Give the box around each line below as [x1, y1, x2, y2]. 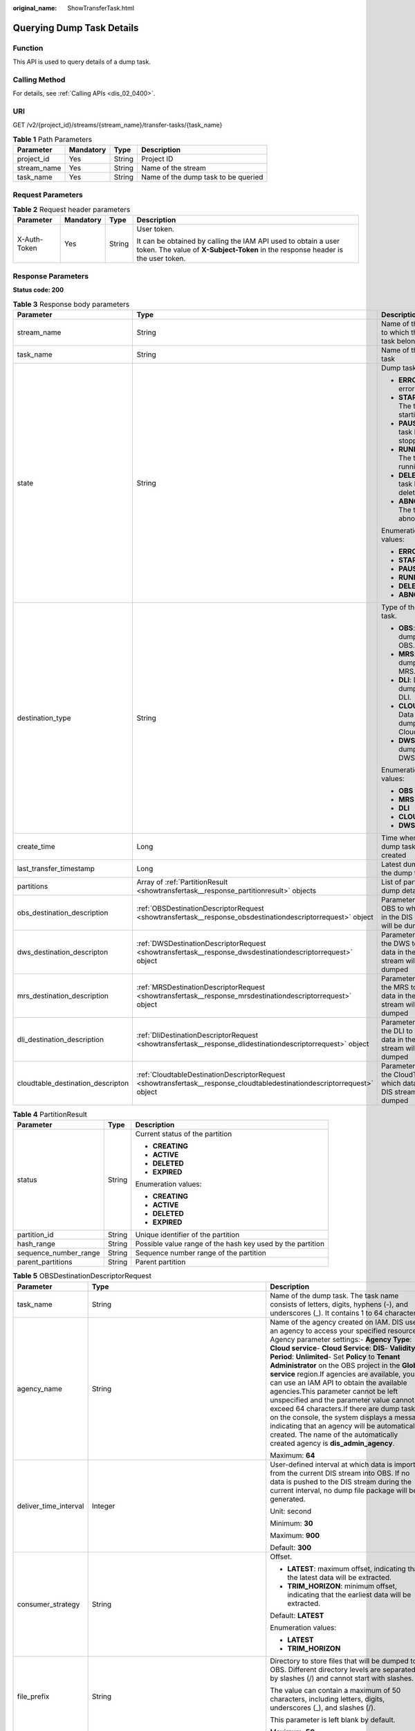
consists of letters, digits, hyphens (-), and [270, 1299, 408, 1309]
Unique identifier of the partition [135, 1230, 240, 1239]
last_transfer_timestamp [17, 863, 95, 873]
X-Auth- [17, 235, 44, 244]
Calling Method [12, 75, 66, 84]
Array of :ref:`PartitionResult [136, 877, 228, 886]
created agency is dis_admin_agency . [270, 1438, 395, 1448]
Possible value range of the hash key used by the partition [135, 1239, 325, 1249]
